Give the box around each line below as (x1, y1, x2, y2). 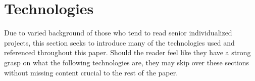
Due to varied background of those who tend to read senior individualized (4, 27, 232, 38)
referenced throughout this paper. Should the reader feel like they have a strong (4, 47, 251, 58)
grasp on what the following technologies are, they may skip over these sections (4, 57, 249, 67)
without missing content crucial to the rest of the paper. (4, 67, 178, 77)
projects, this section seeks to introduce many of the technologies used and (4, 37, 235, 48)
